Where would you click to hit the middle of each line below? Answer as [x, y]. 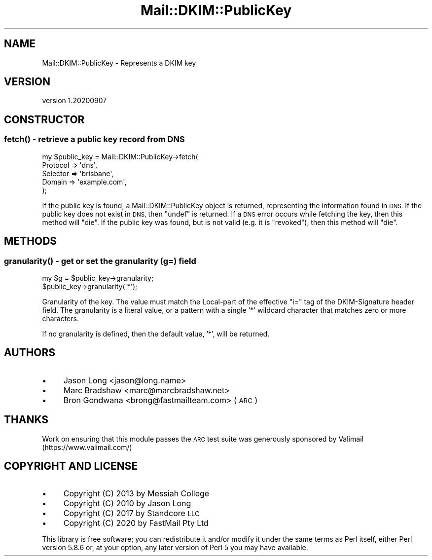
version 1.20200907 [74, 101]
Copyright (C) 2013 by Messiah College [136, 494]
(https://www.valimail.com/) [87, 447]
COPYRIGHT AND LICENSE [71, 466]
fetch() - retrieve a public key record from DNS [94, 139]
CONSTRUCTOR [44, 119]
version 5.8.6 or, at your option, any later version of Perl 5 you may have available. [175, 548]
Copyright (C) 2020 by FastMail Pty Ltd [136, 523]
